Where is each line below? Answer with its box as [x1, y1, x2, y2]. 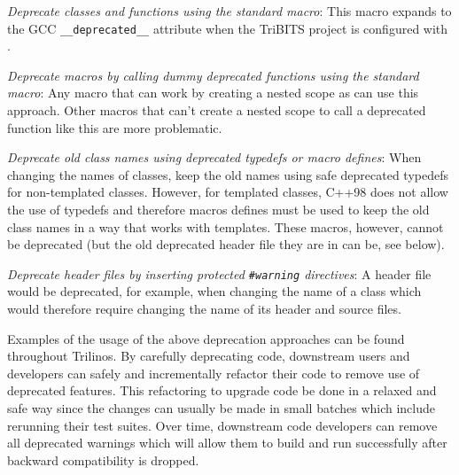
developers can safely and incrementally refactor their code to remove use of [7, 363, 420, 382]
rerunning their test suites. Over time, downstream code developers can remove [7, 416, 438, 434]
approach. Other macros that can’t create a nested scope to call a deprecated [7, 101, 426, 120]
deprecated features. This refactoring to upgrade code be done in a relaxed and [7, 381, 437, 400]
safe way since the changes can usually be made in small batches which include [7, 399, 436, 417]
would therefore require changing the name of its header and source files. [7, 300, 401, 318]
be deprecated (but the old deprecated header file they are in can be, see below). [7, 235, 445, 253]
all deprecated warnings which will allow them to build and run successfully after [7, 433, 447, 452]
